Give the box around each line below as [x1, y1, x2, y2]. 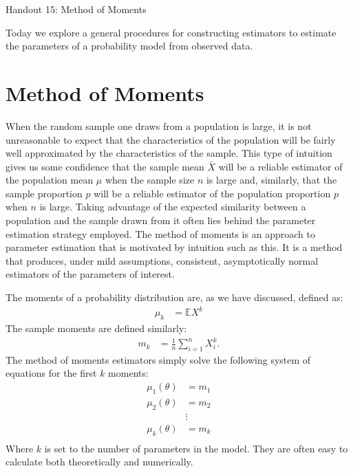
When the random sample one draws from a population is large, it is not [6, 118, 312, 133]
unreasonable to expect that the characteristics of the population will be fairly [6, 132, 336, 146]
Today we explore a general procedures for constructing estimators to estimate [6, 25, 336, 39]
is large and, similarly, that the [206, 173, 337, 187]
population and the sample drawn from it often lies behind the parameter [6, 213, 316, 228]
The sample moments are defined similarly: [6, 320, 187, 335]
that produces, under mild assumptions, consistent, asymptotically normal [6, 253, 319, 267]
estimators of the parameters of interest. [6, 267, 175, 281]
